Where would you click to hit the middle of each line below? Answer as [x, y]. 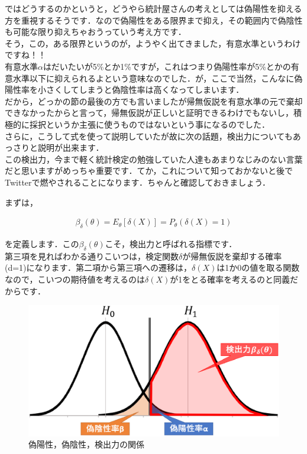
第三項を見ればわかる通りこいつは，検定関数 [92, 256]
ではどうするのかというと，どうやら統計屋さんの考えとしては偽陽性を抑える [153, 8]
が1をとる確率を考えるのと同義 [230, 279]
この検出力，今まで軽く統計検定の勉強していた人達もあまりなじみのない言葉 [154, 159]
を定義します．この [42, 243]
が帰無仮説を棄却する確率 [232, 256]
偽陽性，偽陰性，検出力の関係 [86, 444]
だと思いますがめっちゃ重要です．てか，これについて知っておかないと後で [149, 171]
